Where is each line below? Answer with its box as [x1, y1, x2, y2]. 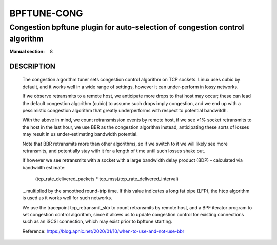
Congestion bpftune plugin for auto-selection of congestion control [9, 23, 244, 32]
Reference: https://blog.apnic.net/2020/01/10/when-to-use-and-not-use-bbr [22, 228, 185, 234]
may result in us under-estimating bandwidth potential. [22, 131, 138, 137]
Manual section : [9, 49, 45, 55]
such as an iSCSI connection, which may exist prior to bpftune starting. [22, 218, 173, 225]
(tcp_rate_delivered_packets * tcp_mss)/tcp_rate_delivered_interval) [35, 176, 179, 182]
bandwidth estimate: [22, 164, 66, 170]
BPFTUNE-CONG [9, 8, 83, 19]
